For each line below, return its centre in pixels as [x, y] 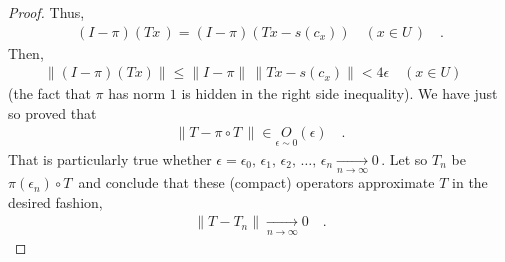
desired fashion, [55, 201]
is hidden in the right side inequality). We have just [339, 93]
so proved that [52, 112]
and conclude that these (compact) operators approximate [256, 182]
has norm [137, 93]
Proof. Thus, [46, 12]
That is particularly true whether [110, 158]
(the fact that [49, 93]
